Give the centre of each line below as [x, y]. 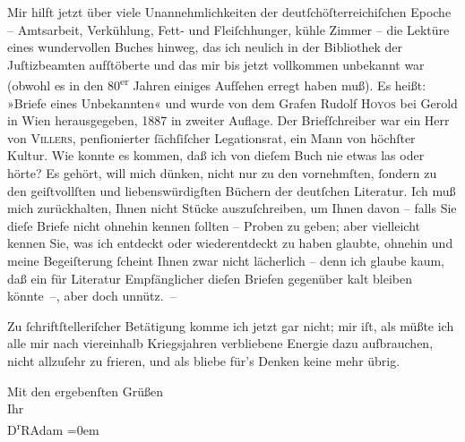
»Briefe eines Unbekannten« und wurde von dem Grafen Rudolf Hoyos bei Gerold [232, 102]
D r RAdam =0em [53, 428]
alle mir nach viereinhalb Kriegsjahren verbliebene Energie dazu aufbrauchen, [220, 343]
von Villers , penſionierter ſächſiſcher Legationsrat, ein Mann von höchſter [211, 137]
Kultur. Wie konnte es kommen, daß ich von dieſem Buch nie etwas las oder [216, 155]
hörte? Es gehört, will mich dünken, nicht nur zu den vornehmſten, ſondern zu [222, 173]
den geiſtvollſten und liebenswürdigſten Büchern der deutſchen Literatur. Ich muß [232, 190]
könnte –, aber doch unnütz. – [92, 296]
